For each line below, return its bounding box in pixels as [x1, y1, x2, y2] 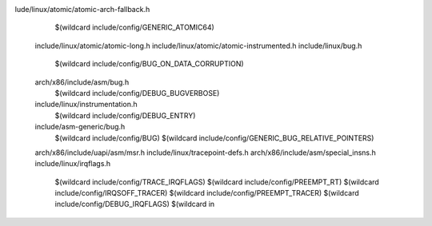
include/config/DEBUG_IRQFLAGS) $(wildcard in [54, 200, 215, 209]
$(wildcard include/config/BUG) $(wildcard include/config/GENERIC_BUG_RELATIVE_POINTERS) [54, 133, 374, 143]
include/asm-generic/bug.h [34, 122, 126, 132]
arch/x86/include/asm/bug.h [34, 77, 130, 87]
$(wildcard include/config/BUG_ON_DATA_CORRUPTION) [54, 59, 244, 69]
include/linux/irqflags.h [34, 159, 111, 169]
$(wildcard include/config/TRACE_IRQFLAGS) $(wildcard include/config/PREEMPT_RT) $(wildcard [54, 176, 379, 187]
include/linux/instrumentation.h [34, 100, 138, 109]
